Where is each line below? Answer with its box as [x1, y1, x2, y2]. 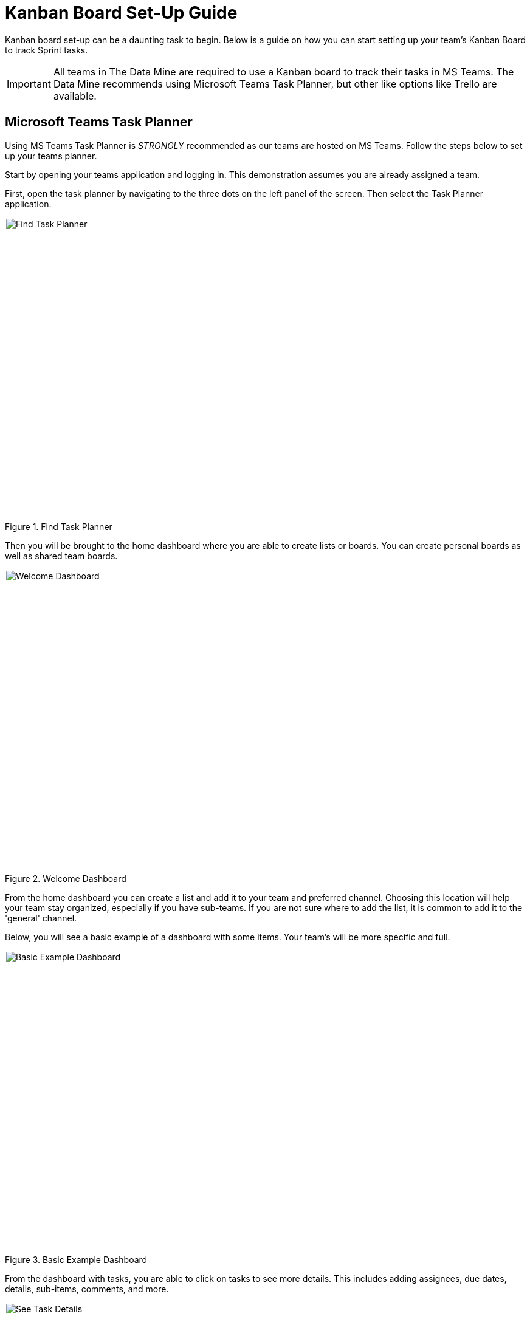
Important [7, 77, 51, 90]
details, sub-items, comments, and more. [5, 1283, 169, 1294]
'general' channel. [5, 912, 77, 923]
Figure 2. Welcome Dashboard [5, 873, 126, 884]
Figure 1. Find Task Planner [5, 521, 112, 532]
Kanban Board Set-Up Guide [5, 2, 238, 23]
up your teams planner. [5, 150, 97, 161]
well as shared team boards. [5, 550, 118, 561]
